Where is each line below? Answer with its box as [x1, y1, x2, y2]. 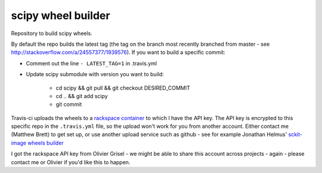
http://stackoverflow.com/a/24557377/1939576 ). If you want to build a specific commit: [11, 49, 226, 56]
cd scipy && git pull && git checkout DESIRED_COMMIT [55, 84, 190, 92]
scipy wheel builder [11, 9, 110, 22]
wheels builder [27, 139, 64, 146]
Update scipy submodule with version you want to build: [26, 71, 164, 78]
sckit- [288, 131, 302, 138]
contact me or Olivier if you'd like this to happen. [11, 158, 131, 166]
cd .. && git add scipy [55, 92, 108, 99]
